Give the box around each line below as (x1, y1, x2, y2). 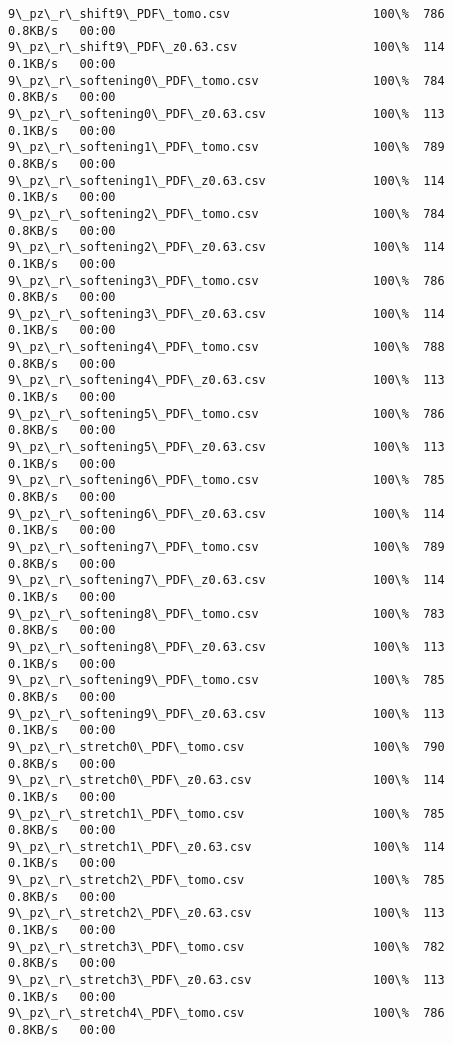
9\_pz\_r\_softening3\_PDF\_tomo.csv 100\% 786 (8, 273, 445, 288)
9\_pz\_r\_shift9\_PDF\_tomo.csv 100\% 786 (8, 7, 445, 21)
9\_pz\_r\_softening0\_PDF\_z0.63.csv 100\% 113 (8, 106, 445, 121)
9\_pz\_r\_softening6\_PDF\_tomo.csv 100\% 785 (8, 473, 445, 488)
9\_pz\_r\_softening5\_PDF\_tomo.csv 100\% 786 (8, 406, 445, 421)
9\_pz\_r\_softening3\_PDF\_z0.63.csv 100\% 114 (8, 306, 445, 321)
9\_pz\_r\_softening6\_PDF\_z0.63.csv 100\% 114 (8, 506, 445, 521)
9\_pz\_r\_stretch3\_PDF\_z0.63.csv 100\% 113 (8, 973, 445, 988)
